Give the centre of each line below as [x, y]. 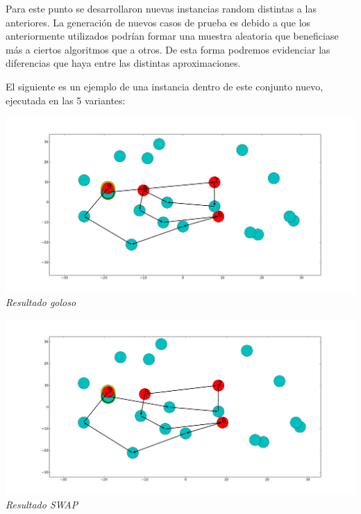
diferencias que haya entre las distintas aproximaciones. [123, 63]
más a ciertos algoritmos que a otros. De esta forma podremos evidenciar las [168, 49]
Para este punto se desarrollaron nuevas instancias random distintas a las [161, 8]
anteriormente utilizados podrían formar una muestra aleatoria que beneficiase [172, 36]
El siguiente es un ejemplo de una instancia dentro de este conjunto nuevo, [165, 86]
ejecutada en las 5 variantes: [66, 100]
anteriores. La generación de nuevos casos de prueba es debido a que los [158, 22]
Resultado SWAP [42, 504]
